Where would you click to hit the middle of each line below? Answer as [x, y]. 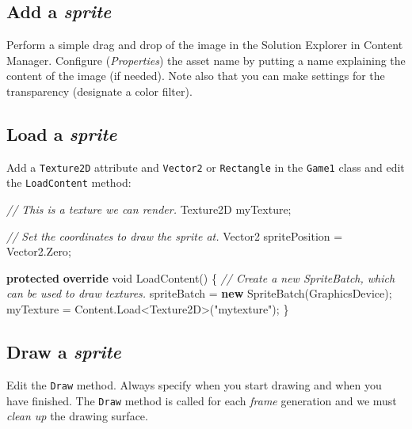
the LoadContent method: [69, 182]
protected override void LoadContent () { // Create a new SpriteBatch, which [201, 277]
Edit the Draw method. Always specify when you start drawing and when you [194, 384]
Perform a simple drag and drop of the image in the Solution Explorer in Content [205, 45]
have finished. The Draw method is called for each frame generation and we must [202, 400]
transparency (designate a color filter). [99, 91]
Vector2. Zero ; [39, 251]
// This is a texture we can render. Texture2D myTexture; [149, 209]
